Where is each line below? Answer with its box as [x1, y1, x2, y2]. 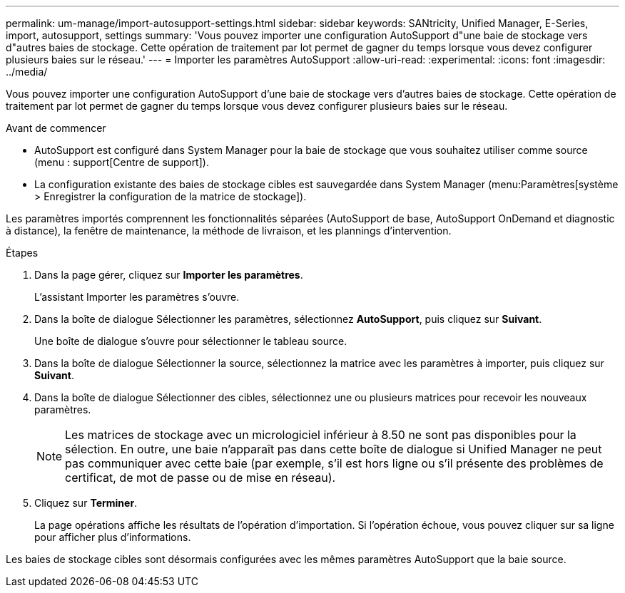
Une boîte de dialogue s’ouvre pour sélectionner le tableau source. [34, 335, 347, 347]
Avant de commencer [6, 122, 106, 134]
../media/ [6, 66, 48, 78]
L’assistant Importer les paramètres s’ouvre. [34, 291, 240, 303]
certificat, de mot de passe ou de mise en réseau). [65, 470, 336, 485]
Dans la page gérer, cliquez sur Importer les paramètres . [34, 269, 303, 281]
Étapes [6, 247, 39, 259]
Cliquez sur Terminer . [34, 497, 138, 509]
